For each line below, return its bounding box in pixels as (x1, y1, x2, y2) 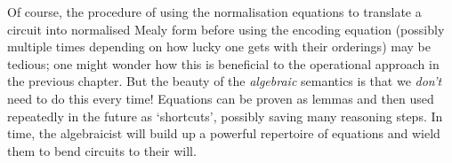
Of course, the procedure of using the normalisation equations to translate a (7, 3, 422, 20)
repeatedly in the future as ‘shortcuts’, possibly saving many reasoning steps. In (7, 106, 443, 125)
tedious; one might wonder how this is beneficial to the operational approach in (7, 54, 440, 73)
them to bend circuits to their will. (7, 141, 197, 159)
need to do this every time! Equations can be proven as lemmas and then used (7, 89, 434, 107)
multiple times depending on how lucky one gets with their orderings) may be (7, 37, 431, 56)
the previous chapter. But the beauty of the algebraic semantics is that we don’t (7, 72, 442, 90)
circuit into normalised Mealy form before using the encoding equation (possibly (7, 19, 445, 38)
